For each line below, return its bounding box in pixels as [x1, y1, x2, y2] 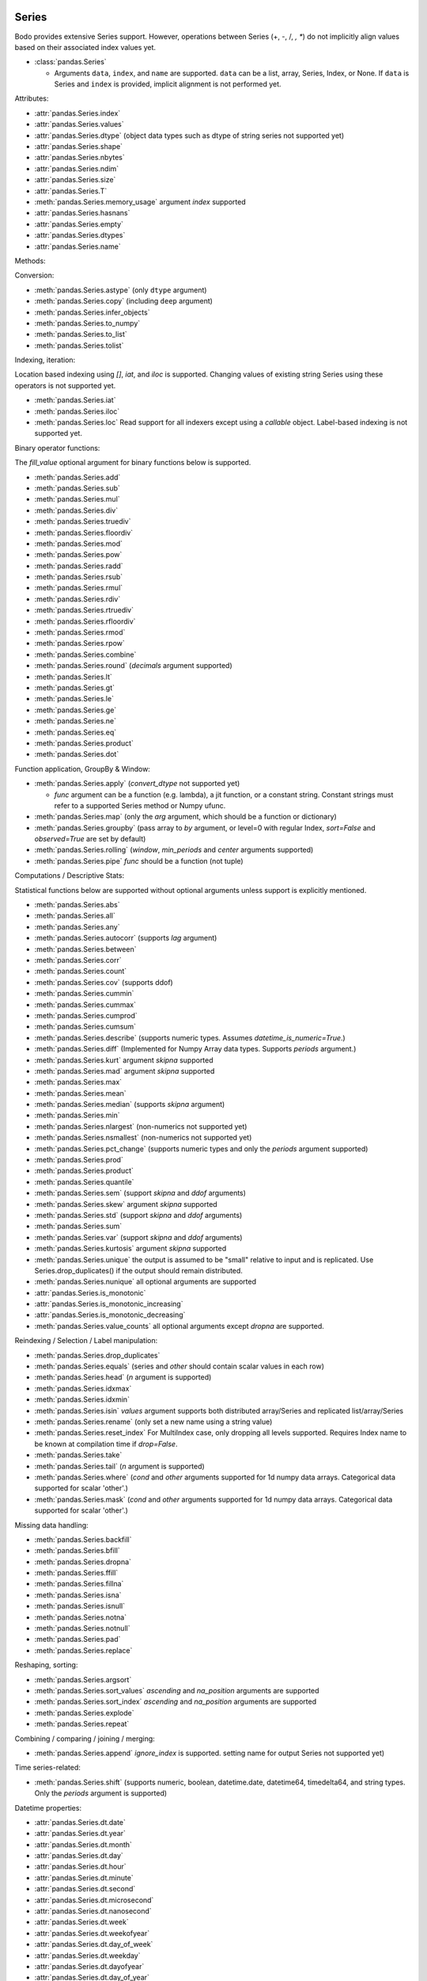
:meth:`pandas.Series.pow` [34, 550, 123, 559]
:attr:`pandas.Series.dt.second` [34, 1884, 136, 1894]
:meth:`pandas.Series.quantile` [34, 1177, 134, 1186]
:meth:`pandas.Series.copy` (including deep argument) [34, 296, 213, 306]
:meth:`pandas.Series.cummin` [34, 989, 134, 998]
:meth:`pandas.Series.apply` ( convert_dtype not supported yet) [34, 779, 240, 788]
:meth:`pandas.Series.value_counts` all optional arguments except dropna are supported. [34, 1321, 324, 1330]
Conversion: [14, 270, 55, 281]
